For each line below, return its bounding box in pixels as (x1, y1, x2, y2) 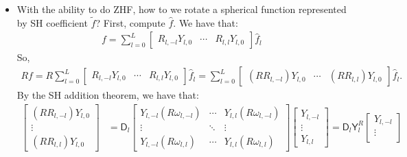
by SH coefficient (16, 15, 88, 29)
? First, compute (95, 15, 165, 29)
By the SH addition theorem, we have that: (16, 88, 199, 102)
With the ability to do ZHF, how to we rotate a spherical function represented (16, 2, 347, 16)
